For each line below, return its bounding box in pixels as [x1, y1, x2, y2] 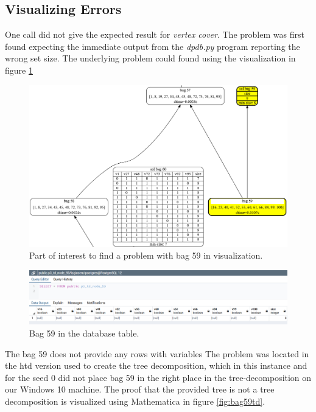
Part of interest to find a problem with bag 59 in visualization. [29, 249, 263, 262]
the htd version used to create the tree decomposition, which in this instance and [5, 359, 307, 372]
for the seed [5, 371, 49, 383]
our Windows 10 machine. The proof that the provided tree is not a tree [5, 383, 275, 396]
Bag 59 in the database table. [29, 327, 139, 340]
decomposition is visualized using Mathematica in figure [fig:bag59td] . [5, 395, 265, 407]
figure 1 [5, 63, 33, 76]
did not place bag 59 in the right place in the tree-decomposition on [58, 371, 312, 383]
